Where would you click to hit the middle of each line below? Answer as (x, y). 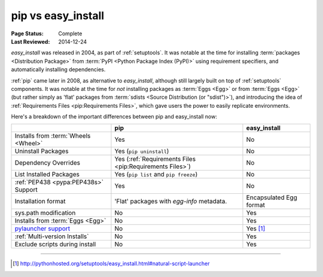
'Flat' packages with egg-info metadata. (171, 202)
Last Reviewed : (31, 41)
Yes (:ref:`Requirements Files (155, 159)
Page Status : (28, 34)
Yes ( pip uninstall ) (142, 151)
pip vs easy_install (58, 16)
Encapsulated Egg (272, 197)
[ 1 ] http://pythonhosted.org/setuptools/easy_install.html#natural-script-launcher (111, 264)
